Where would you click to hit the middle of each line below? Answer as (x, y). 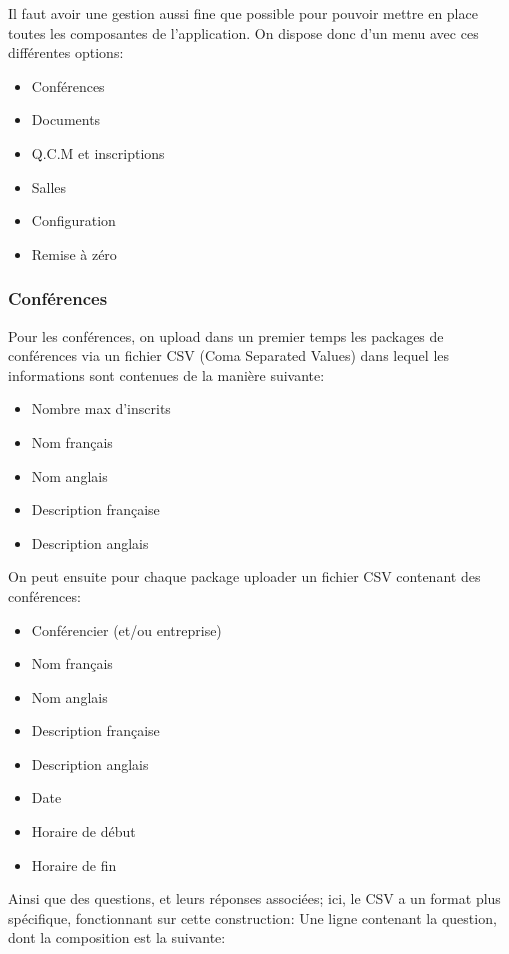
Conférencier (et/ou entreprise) (126, 629)
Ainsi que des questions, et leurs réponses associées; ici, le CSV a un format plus (254, 898)
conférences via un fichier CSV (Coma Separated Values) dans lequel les (229, 355)
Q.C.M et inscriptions (98, 152)
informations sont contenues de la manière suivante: (166, 374)
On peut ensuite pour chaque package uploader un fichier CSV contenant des (244, 576)
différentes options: (66, 52)
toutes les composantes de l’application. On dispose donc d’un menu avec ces (243, 32)
